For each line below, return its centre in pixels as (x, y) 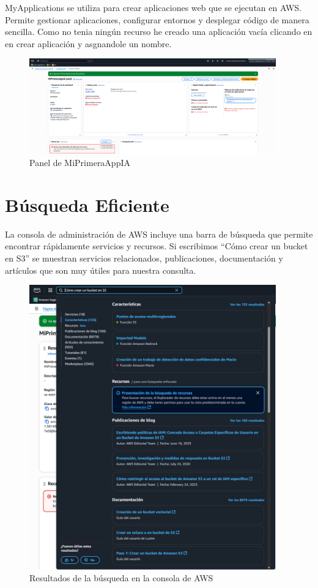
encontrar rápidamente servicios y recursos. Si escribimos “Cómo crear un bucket (157, 246)
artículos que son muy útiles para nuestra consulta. (101, 270)
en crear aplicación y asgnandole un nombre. (88, 43)
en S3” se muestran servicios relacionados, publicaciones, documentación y (144, 258)
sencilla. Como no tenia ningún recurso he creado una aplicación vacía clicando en (159, 32)
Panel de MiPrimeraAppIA (80, 163)
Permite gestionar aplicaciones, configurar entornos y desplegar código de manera (157, 19)
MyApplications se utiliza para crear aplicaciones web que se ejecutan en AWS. (153, 7)
